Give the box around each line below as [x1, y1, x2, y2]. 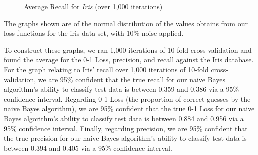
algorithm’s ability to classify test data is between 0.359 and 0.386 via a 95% [4, 84, 239, 94]
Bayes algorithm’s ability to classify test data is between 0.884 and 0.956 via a [4, 113, 244, 123]
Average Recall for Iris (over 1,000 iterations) [24, 1, 163, 11]
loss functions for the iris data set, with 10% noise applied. [4, 28, 184, 38]
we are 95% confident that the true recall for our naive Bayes [38, 74, 226, 84]
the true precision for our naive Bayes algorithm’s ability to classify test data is [4, 133, 247, 143]
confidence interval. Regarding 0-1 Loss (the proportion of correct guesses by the [4, 93, 251, 104]
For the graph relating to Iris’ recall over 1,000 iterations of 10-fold [4, 64, 209, 74]
